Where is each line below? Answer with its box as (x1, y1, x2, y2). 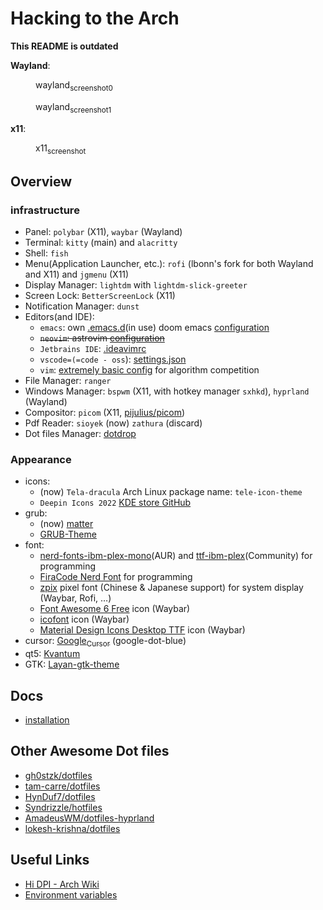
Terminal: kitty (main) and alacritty (24, 237, 178, 249)
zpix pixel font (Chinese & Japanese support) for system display (39, 582, 304, 594)
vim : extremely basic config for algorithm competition (39, 364, 260, 376)
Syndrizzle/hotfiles (24, 801, 103, 813)
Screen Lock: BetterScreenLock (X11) (24, 290, 176, 302)
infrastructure (10, 203, 80, 217)
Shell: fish (24, 247, 69, 259)
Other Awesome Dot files (10, 743, 170, 760)
